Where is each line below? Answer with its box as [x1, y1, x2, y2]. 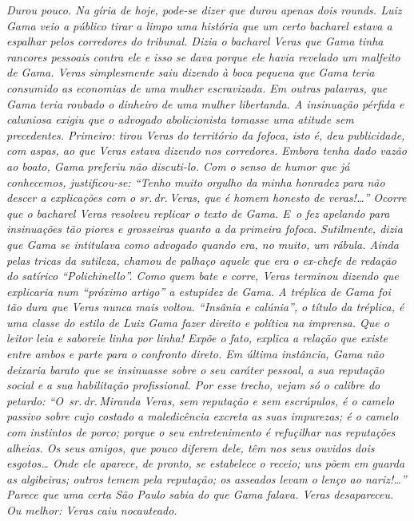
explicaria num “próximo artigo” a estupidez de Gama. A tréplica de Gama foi [6, 282, 391, 299]
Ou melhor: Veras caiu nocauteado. [6, 502, 177, 518]
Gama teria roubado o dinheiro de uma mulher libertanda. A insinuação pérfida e [6, 95, 404, 112]
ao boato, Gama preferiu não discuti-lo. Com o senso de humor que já [6, 157, 350, 174]
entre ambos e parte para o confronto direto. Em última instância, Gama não [6, 345, 384, 362]
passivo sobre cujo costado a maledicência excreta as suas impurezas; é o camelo [6, 408, 399, 424]
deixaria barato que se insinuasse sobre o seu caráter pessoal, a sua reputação [6, 361, 384, 377]
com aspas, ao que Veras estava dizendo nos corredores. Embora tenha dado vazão [6, 142, 407, 159]
